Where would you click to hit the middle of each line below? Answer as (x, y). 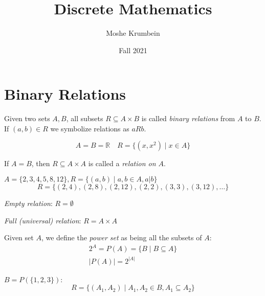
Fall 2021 (133, 50)
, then (41, 163)
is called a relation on (122, 163)
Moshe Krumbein (133, 33)
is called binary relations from (188, 118)
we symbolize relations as (90, 128)
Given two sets (27, 118)
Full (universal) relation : (43, 220)
